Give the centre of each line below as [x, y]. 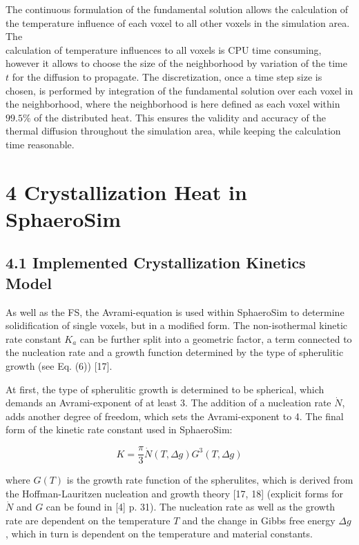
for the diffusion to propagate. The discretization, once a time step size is [167, 76]
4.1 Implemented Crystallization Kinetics [156, 262]
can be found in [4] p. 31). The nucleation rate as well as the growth [191, 507]
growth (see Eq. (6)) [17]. [59, 366]
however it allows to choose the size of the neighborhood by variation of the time [176, 63]
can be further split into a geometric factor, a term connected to [216, 338]
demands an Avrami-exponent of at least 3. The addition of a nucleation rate [168, 403]
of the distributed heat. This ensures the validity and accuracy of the [180, 117]
